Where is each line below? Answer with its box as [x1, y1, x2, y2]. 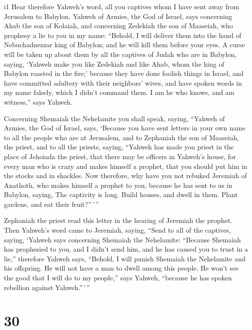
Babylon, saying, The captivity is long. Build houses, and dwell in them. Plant [4, 189, 238, 200]
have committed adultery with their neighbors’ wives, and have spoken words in [4, 77, 242, 88]
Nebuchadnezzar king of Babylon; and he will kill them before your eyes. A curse [4, 39, 245, 50]
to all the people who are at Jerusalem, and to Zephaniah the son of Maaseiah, [4, 132, 239, 142]
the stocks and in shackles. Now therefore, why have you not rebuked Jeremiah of [4, 170, 247, 181]
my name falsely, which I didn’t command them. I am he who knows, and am [4, 87, 234, 97]
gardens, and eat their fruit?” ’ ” [4, 199, 99, 209]
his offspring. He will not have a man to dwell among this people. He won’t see [4, 263, 239, 273]
